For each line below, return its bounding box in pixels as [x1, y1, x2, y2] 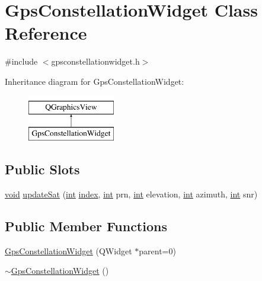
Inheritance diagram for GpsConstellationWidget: [5, 75, 184, 87]
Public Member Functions [5, 216, 167, 235]
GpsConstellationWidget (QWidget [5, 244, 132, 257]
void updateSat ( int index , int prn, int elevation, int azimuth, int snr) [5, 187, 258, 200]
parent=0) [139, 244, 176, 257]
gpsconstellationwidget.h [51, 55, 140, 68]
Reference [5, 21, 87, 45]
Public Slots [5, 160, 80, 178]
